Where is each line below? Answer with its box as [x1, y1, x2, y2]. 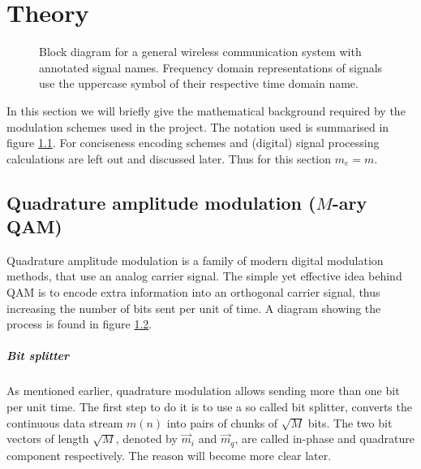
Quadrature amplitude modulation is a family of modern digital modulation [6, 251, 384, 268]
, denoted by [115, 430, 178, 447]
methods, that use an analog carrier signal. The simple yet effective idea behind [6, 267, 402, 284]
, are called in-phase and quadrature [234, 430, 415, 447]
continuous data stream [6, 414, 123, 431]
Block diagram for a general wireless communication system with [39, 43, 362, 60]
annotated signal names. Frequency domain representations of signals [39, 59, 383, 76]
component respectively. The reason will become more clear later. [6, 446, 332, 463]
